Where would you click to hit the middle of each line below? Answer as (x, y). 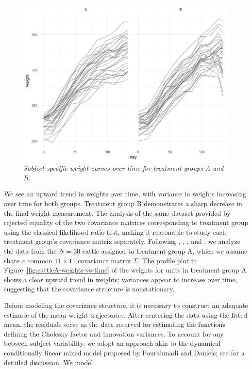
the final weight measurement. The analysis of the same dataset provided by (117, 213)
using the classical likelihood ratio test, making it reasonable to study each (115, 232)
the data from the (30, 250)
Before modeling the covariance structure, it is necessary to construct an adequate (126, 305)
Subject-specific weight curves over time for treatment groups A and (124, 168)
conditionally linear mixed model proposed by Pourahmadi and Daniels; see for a (124, 352)
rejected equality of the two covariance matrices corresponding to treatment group (126, 222)
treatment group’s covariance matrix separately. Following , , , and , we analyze (122, 241)
